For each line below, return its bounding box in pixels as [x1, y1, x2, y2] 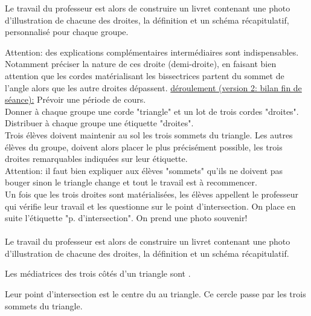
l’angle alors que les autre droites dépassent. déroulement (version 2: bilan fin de [5, 81, 302, 94]
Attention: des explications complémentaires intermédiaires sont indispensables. [5, 45, 299, 58]
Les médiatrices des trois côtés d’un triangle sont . [5, 267, 191, 280]
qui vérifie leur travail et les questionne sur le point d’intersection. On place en [5, 199, 296, 212]
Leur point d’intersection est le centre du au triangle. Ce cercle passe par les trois [5, 288, 306, 300]
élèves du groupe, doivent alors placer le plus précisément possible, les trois [5, 140, 283, 153]
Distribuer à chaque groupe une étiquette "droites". [5, 117, 194, 129]
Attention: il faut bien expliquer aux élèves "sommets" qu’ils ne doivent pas [5, 164, 283, 176]
